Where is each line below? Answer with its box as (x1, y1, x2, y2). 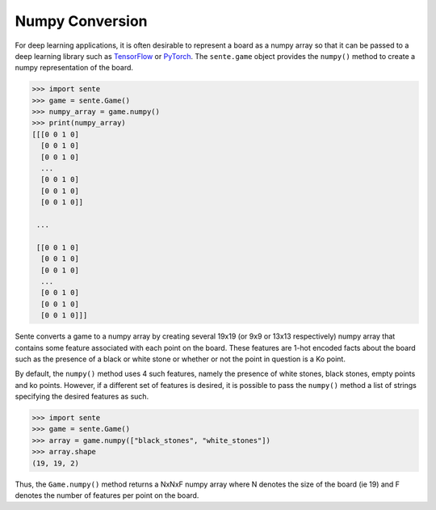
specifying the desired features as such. (15, 392, 149, 402)
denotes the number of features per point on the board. (15, 490, 199, 500)
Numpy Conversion (15, 12, 149, 30)
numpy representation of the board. (15, 63, 133, 73)
